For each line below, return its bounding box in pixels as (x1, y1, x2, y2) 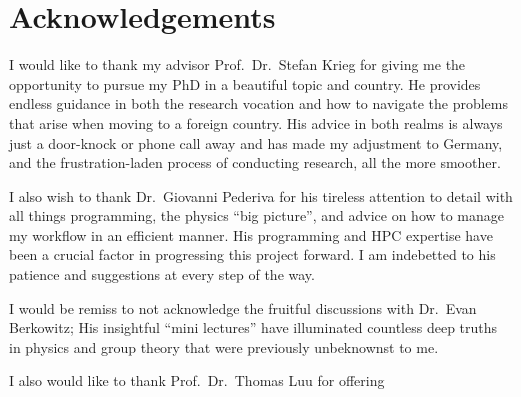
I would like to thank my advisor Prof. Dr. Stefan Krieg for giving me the (9, 54, 466, 75)
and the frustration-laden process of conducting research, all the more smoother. (9, 152, 501, 173)
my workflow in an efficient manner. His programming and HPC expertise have (9, 224, 493, 245)
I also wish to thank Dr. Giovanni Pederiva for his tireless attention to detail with (9, 185, 513, 206)
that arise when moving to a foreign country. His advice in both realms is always (9, 112, 503, 133)
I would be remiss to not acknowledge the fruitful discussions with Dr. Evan (9, 297, 477, 318)
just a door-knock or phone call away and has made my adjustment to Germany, (9, 132, 503, 153)
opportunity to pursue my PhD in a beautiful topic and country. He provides (9, 73, 481, 94)
